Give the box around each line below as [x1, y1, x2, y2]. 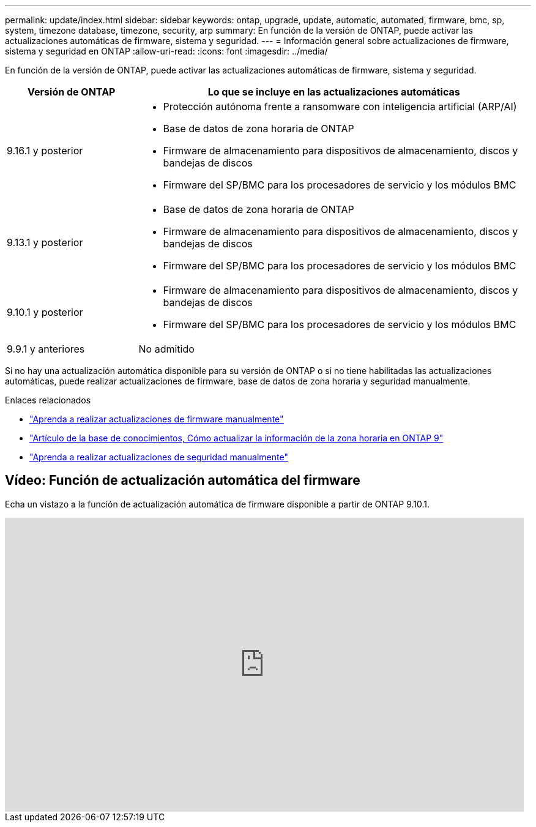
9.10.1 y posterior [7, 306, 83, 318]
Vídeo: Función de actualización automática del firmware [5, 473, 360, 488]
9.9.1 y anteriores [7, 343, 85, 355]
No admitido [138, 343, 195, 355]
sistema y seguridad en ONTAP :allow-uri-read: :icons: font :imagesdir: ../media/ [5, 46, 328, 56]
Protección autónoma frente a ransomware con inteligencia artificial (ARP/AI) [163, 100, 517, 113]
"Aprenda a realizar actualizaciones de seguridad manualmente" [29, 452, 288, 462]
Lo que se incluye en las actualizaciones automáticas [207, 86, 460, 98]
